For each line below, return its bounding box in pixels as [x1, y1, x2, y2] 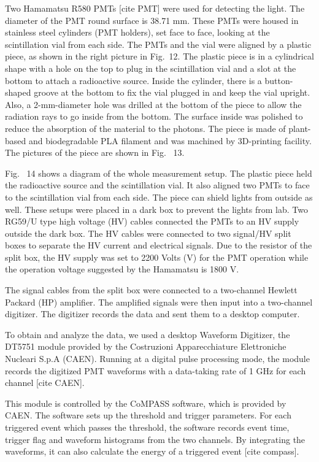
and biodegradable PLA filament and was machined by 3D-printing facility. [28, 134, 312, 147]
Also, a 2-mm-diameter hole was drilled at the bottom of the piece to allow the [5, 98, 302, 110]
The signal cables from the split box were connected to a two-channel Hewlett [5, 283, 298, 296]
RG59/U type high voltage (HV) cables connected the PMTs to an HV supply [5, 215, 299, 228]
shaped [5, 86, 31, 99]
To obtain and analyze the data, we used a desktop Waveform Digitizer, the [5, 328, 290, 341]
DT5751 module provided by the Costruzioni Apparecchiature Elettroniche [5, 340, 286, 353]
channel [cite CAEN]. [5, 376, 85, 389]
